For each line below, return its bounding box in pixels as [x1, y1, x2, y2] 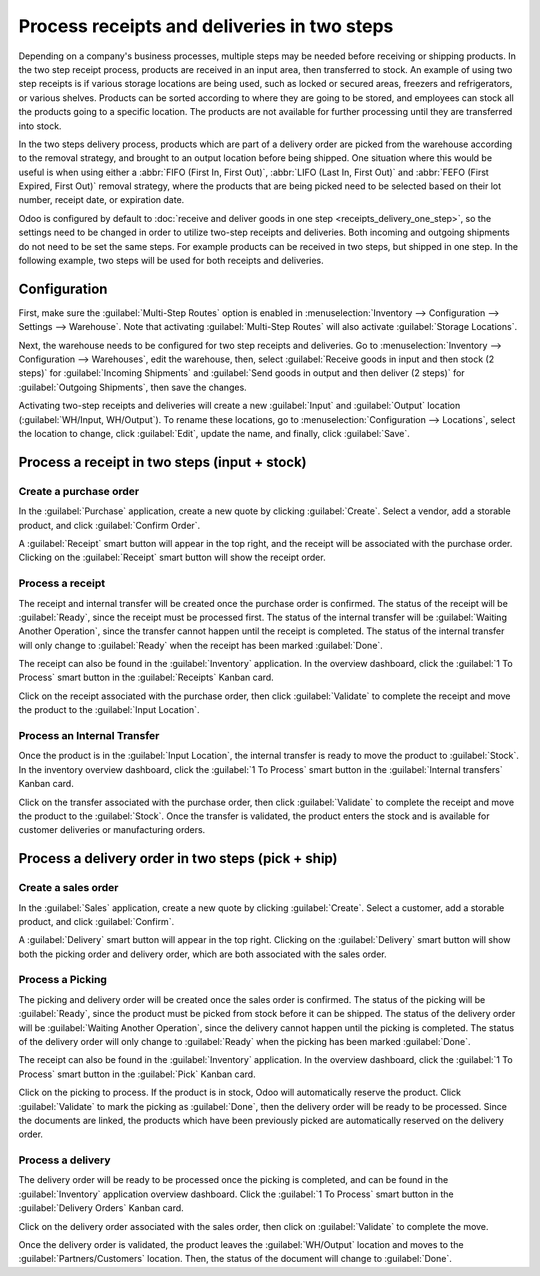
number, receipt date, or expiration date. [18, 194, 185, 206]
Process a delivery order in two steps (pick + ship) [18, 850, 338, 867]
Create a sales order [18, 881, 119, 895]
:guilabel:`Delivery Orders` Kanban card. [18, 1202, 184, 1214]
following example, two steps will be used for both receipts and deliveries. [18, 255, 324, 267]
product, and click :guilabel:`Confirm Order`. [18, 519, 201, 531]
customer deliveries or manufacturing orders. [18, 824, 206, 836]
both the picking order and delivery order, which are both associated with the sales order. [18, 948, 387, 960]
